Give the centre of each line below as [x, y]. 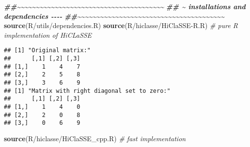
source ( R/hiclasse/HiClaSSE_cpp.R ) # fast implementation [95, 138]
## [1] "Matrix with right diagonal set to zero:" [87, 91]
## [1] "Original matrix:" [47, 51]
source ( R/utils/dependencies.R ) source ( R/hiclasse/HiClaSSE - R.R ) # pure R [121, 25]
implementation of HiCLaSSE [48, 35]
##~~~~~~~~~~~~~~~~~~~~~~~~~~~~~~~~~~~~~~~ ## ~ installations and [125, 6]
